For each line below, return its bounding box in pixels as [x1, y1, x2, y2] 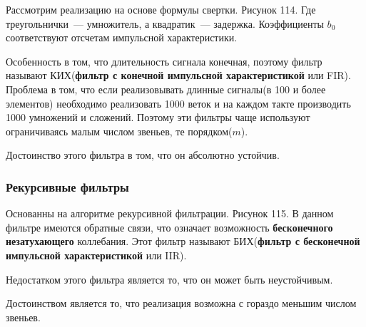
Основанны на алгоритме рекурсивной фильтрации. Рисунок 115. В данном [6, 206, 334, 221]
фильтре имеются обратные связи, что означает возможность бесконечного [6, 219, 333, 234]
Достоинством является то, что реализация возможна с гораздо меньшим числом [6, 296, 357, 311]
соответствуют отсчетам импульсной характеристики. [6, 30, 238, 45]
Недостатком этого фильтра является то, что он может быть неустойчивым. [6, 271, 333, 286]
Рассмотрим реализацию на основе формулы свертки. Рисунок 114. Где [6, 2, 316, 16]
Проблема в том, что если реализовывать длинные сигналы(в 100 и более [6, 81, 326, 96]
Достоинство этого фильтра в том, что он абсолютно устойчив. [6, 147, 280, 162]
